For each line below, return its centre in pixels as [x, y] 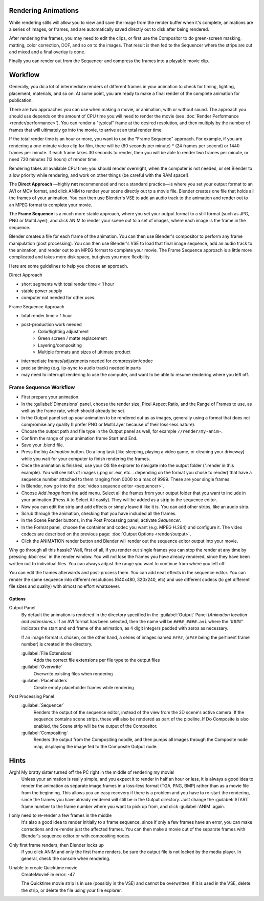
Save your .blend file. [43, 445]
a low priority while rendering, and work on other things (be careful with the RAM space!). [99, 175]
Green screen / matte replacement [72, 338]
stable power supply [42, 291]
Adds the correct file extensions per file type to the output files [97, 660]
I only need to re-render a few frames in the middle [60, 815]
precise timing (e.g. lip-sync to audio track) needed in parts [81, 368]
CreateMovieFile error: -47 [48, 875]
